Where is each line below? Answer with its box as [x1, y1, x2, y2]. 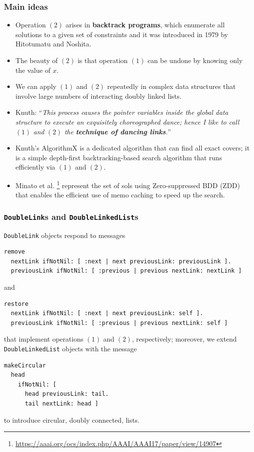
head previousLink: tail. [24, 390, 109, 398]
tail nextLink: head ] [24, 400, 99, 407]
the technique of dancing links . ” [64, 126, 171, 136]
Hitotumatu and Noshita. [15, 39, 91, 49]
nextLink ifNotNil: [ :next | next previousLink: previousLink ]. [11, 258, 232, 265]
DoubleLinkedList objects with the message [4, 343, 137, 353]
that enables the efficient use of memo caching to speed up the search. [15, 190, 225, 200]
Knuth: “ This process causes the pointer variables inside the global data [15, 107, 229, 117]
